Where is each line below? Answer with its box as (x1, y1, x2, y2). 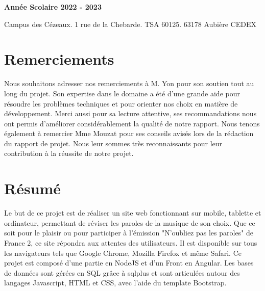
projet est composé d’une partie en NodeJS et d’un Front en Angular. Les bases (4, 257, 254, 268)
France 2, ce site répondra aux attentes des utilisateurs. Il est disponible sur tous (4, 237, 257, 248)
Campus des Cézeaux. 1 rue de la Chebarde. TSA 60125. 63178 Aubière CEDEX (4, 18, 256, 29)
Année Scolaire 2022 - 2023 (4, 2, 102, 12)
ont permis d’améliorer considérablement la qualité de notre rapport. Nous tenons (4, 118, 260, 128)
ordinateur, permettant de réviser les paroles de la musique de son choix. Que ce (4, 217, 255, 228)
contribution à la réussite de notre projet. (4, 148, 134, 158)
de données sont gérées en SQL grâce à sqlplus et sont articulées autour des (4, 267, 240, 278)
